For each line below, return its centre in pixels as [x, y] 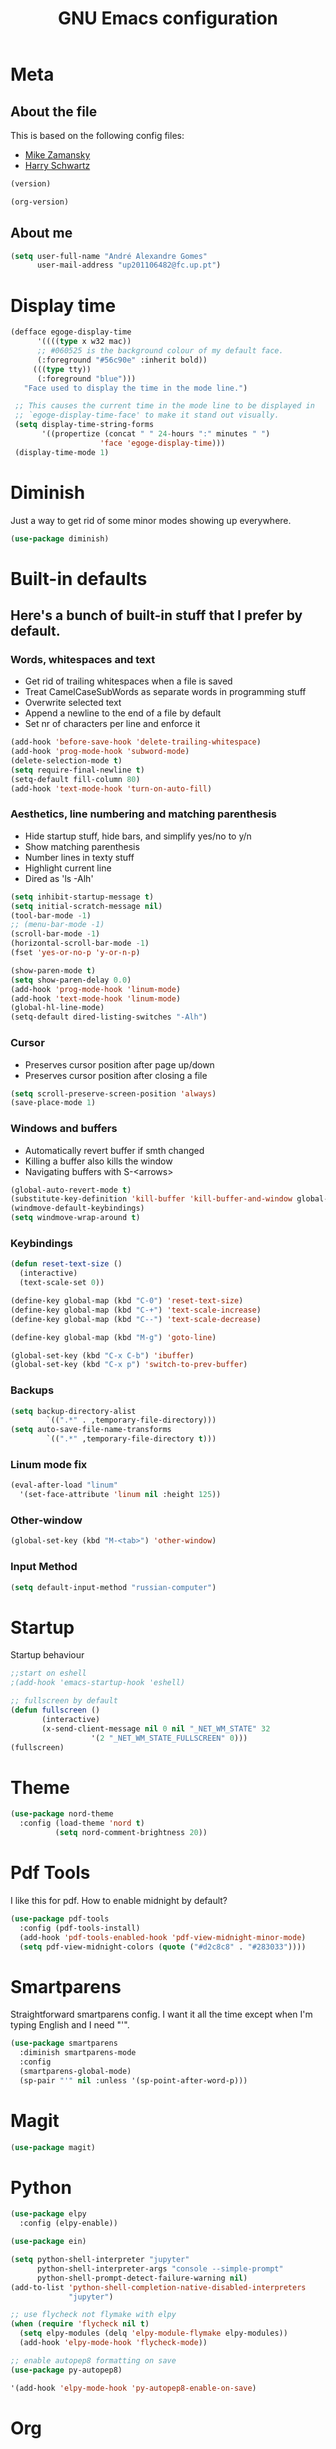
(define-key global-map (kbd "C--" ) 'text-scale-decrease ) [136, 1319]
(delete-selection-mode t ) [66, 761]
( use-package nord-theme [62, 1814]
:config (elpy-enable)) [68, 2223]
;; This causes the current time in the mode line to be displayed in [164, 406]
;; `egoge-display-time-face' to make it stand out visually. [147, 415]
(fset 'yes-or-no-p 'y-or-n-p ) [75, 953]
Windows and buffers [64, 1129]
